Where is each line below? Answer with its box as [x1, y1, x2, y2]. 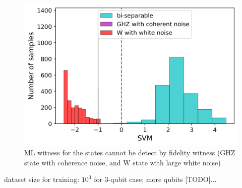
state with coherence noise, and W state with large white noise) [24, 157, 221, 167]
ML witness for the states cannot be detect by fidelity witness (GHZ [24, 147, 235, 158]
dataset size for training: [4, 174, 80, 184]
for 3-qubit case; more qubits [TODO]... [94, 174, 217, 184]
